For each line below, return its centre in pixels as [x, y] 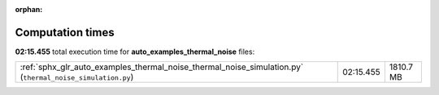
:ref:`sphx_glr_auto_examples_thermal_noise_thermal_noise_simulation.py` [162, 67]
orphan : [29, 9]
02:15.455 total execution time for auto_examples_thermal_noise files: [135, 52]
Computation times [65, 32]
